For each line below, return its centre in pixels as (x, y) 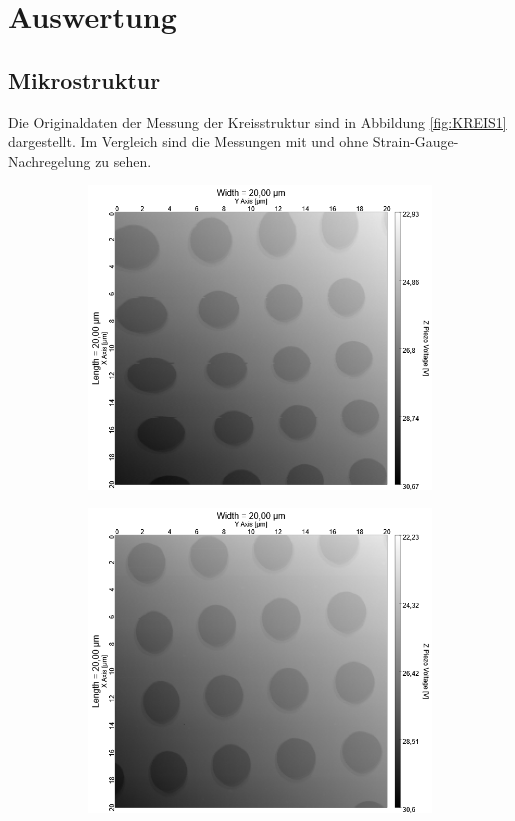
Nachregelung (49, 160)
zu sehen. (123, 160)
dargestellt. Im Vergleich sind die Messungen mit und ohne (188, 141)
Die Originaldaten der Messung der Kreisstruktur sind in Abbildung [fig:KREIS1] (257, 121)
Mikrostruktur (84, 79)
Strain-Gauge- (415, 141)
